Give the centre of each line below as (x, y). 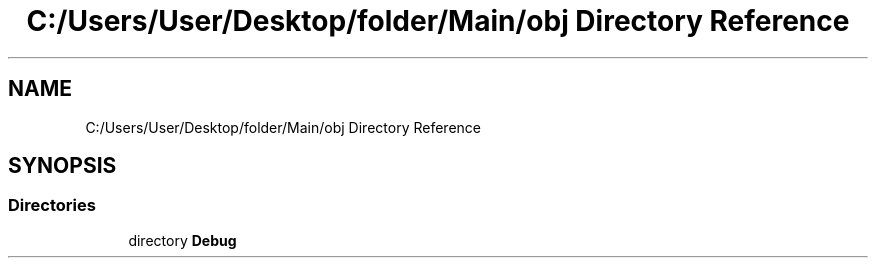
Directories (52, 205)
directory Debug (182, 240)
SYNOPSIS (62, 166)
